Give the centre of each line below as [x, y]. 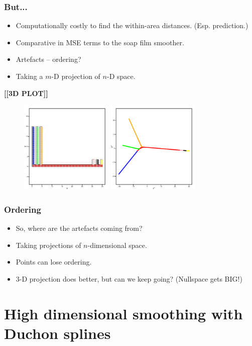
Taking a [29, 76]
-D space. [121, 76]
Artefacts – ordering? [48, 59]
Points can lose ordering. [54, 262]
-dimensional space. [117, 245]
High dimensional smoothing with [123, 313]
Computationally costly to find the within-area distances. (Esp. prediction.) [132, 25]
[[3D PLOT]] [26, 93]
